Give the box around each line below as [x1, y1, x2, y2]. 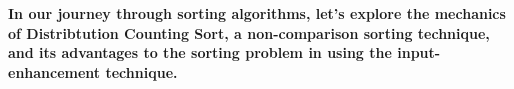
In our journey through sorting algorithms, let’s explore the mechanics [8, 3, 506, 23]
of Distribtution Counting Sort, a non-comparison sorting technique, [8, 22, 490, 43]
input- [397, 42, 441, 63]
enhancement [8, 61, 101, 82]
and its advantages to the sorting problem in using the [8, 42, 392, 63]
